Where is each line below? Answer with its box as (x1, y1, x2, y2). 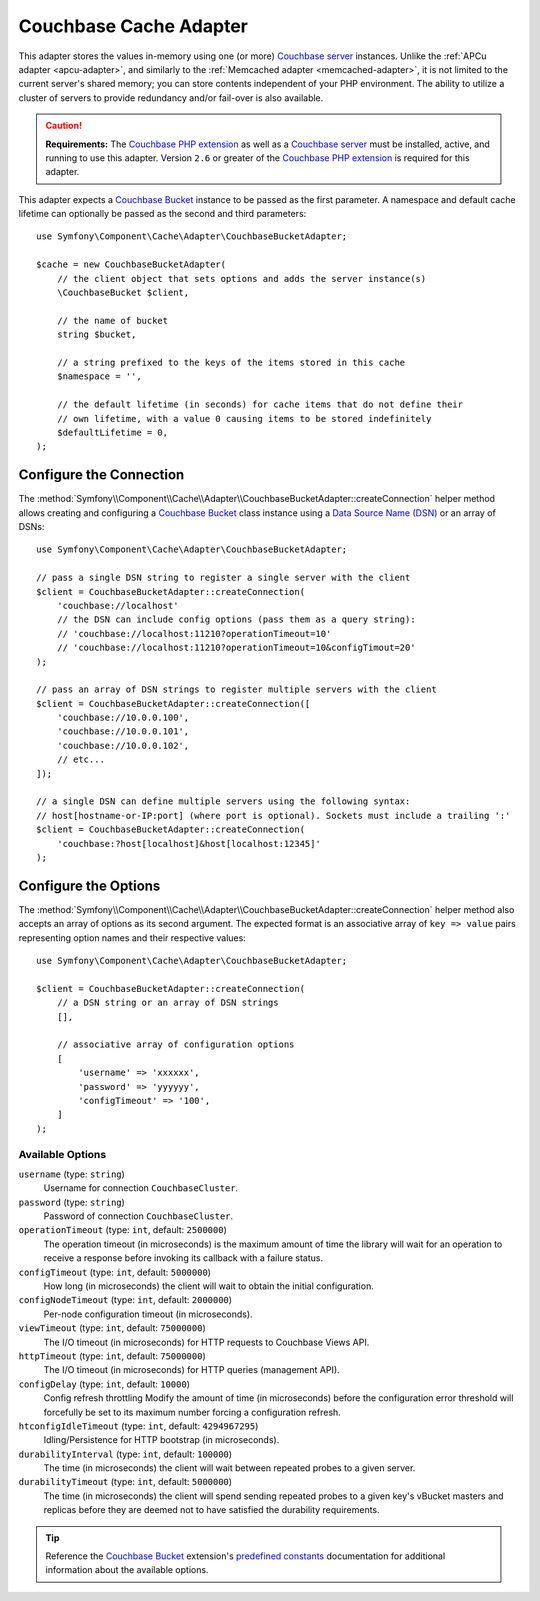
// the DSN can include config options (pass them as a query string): (56, 614, 416, 625)
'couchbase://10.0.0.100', (56, 712, 190, 724)
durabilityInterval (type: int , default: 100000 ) (18, 1448, 233, 1460)
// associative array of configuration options (56, 1039, 295, 1050)
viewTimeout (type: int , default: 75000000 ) (18, 1322, 207, 1334)
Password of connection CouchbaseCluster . (43, 1210, 234, 1222)
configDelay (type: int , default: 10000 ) (18, 1378, 190, 1390)
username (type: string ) (18, 1168, 125, 1180)
